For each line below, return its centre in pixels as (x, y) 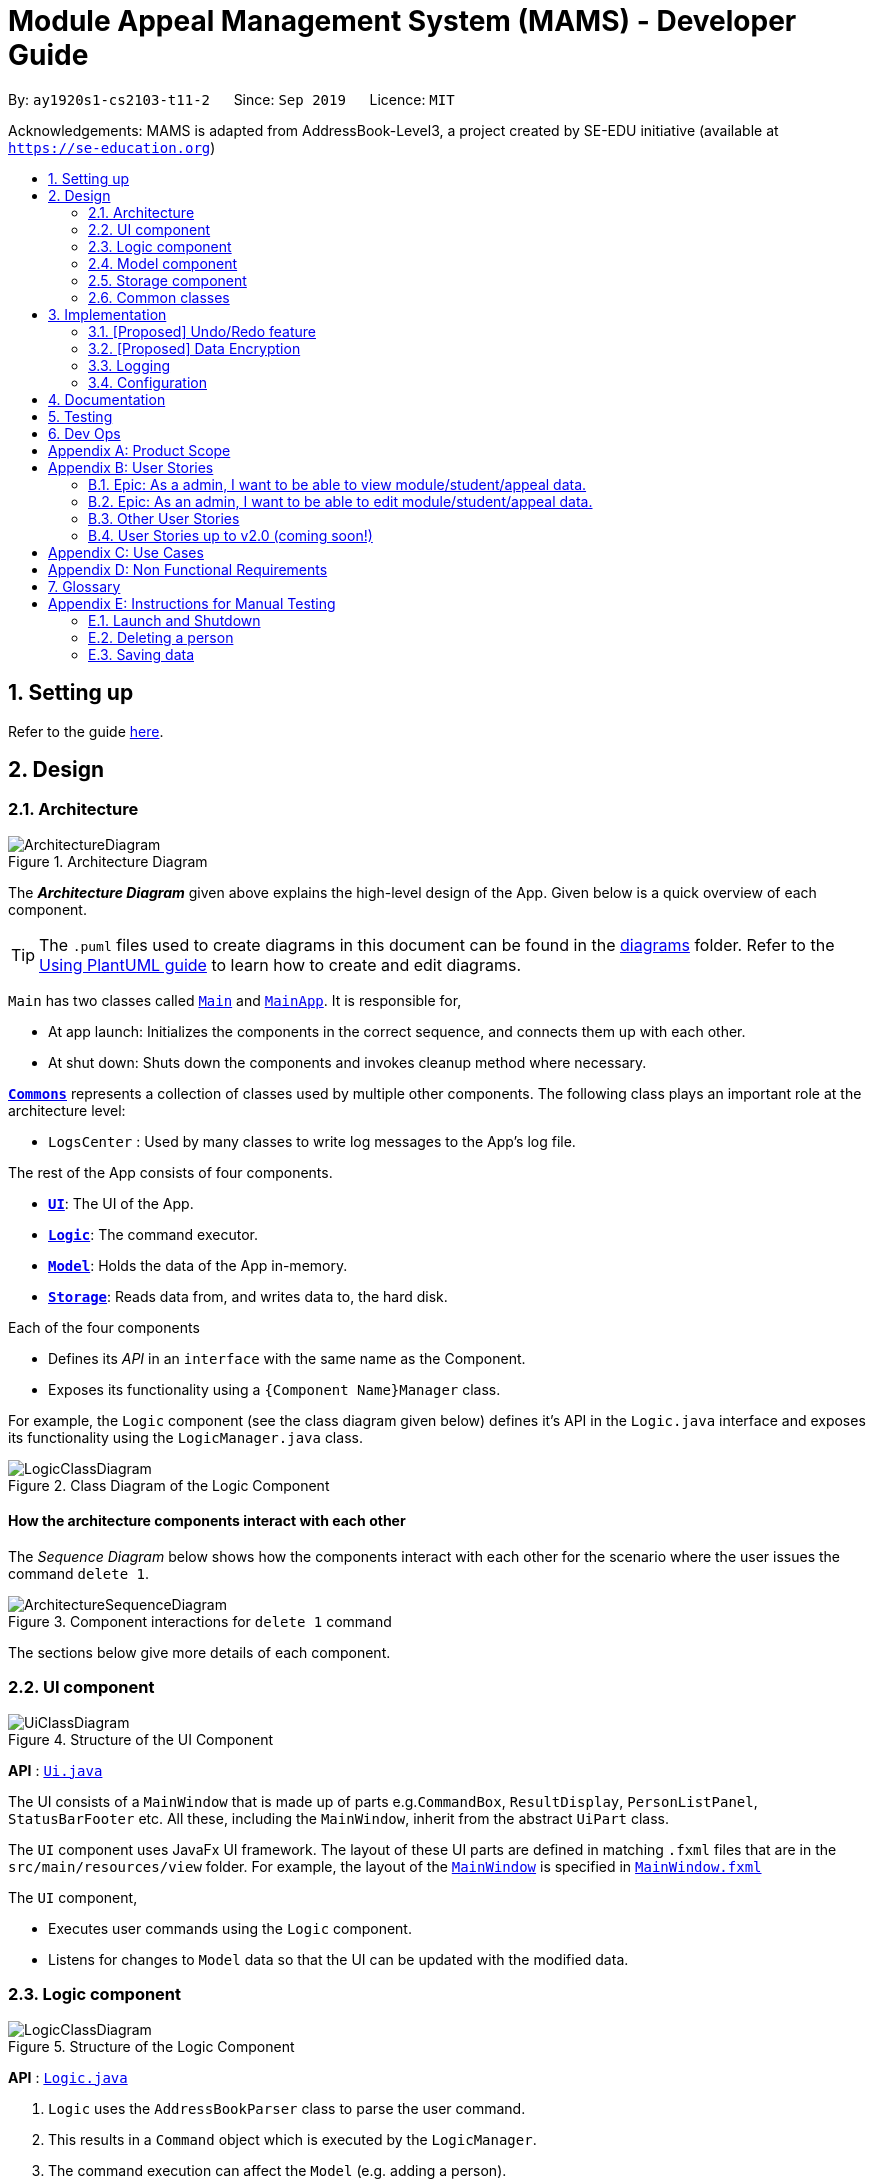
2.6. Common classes (159, 297)
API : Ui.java (55, 1770)
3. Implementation (107, 314)
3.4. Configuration (148, 382)
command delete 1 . (79, 1574)
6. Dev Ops (84, 433)
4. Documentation (107, 399)
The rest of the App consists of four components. (170, 1172)
